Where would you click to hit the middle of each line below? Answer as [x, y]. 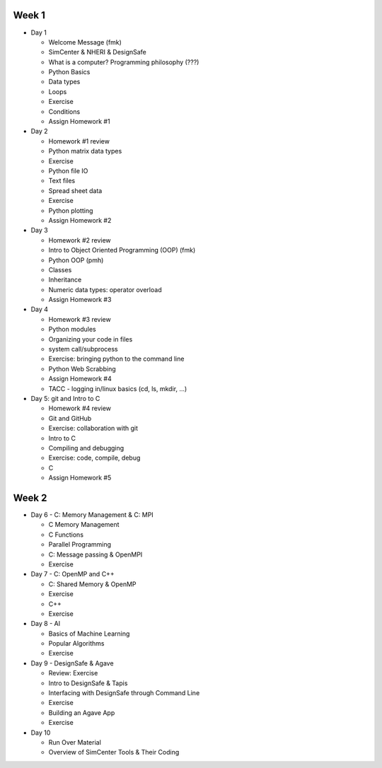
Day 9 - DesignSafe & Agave [72, 663]
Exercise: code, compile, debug [94, 458]
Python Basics [69, 72]
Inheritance [65, 280]
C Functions [66, 535]
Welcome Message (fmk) [85, 42]
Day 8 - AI [45, 624]
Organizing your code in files [91, 339]
